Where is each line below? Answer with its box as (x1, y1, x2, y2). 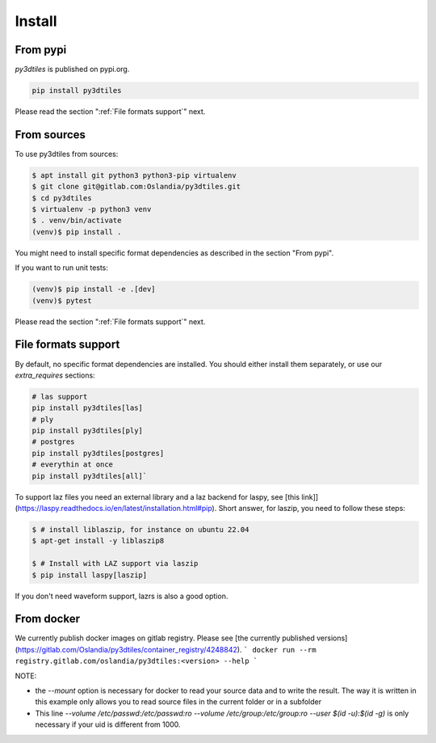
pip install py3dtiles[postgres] (31, 449, 165, 458)
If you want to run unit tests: (15, 263, 109, 272)
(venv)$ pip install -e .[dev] (31, 285, 157, 294)
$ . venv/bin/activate (31, 216, 122, 226)
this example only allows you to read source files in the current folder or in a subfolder (35, 697, 322, 707)
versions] (316, 633, 348, 643)
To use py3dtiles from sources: (15, 149, 119, 158)
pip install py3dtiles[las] (31, 403, 143, 412)
